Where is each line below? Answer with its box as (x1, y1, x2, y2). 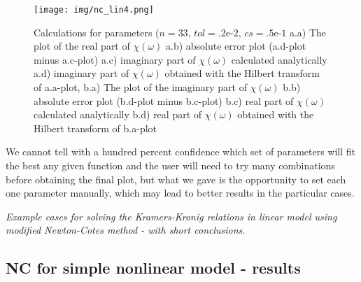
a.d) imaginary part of (34, 66, 129, 80)
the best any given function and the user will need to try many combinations (6, 158, 335, 172)
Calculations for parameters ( (34, 24, 160, 39)
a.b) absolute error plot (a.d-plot (166, 38, 306, 53)
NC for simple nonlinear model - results (6, 257, 301, 279)
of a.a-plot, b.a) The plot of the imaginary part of (34, 80, 248, 94)
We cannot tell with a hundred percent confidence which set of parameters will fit (6, 144, 356, 159)
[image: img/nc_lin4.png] (34, 5, 154, 15)
